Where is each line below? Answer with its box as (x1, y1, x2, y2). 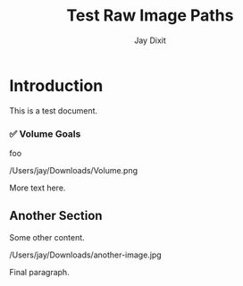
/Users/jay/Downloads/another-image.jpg (9, 249, 163, 260)
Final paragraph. (9, 266, 70, 277)
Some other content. (9, 231, 85, 242)
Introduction (9, 75, 104, 96)
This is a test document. (9, 105, 98, 116)
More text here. (9, 182, 66, 193)
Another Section (9, 208, 103, 223)
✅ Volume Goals (9, 127, 81, 139)
